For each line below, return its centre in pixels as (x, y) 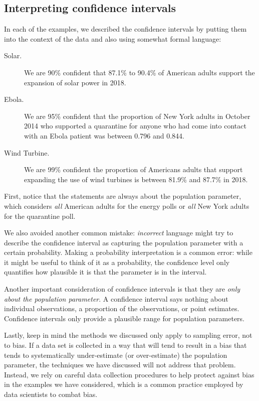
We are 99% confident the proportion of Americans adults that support (134, 169)
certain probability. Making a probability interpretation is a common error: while (128, 252)
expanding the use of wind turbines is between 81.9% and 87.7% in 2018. (136, 179)
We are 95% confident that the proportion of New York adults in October (137, 116)
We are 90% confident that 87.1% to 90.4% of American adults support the (140, 72)
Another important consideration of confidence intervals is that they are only (122, 289)
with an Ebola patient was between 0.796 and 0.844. (104, 135)
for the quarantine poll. (40, 216)
